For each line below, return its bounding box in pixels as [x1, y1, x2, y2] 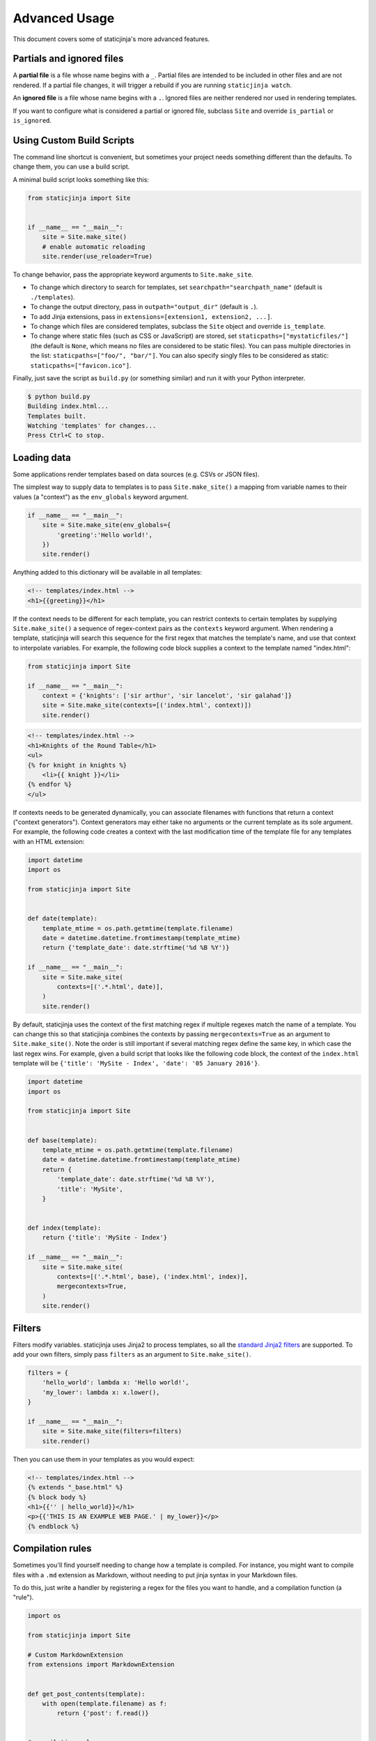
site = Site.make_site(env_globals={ [42, 521, 171, 529]
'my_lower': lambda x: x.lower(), [42, 1388, 160, 1396]
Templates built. [27, 412, 87, 420]
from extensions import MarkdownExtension [27, 1661, 175, 1669]
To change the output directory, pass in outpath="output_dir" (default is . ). [30, 303, 258, 311]
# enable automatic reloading [42, 242, 146, 251]
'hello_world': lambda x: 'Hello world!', [42, 1379, 189, 1387]
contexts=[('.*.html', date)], [56, 983, 164, 990]
